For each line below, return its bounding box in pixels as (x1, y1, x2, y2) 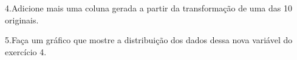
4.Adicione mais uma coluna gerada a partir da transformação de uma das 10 (5, 2, 292, 14)
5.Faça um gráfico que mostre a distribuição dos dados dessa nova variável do (5, 34, 293, 46)
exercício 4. (5, 45, 47, 58)
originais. (5, 13, 39, 26)
